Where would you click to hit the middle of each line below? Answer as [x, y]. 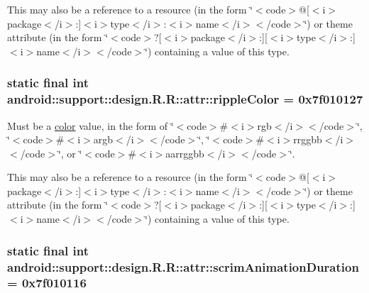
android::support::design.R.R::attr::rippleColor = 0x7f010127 [185, 99]
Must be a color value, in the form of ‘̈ [90, 125]
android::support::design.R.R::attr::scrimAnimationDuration [183, 266]
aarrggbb [185, 153]
